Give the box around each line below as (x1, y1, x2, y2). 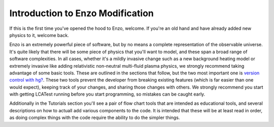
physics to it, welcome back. (9, 32, 70, 38)
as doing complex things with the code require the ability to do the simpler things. (9, 114, 180, 121)
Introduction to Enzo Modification (9, 8, 154, 19)
